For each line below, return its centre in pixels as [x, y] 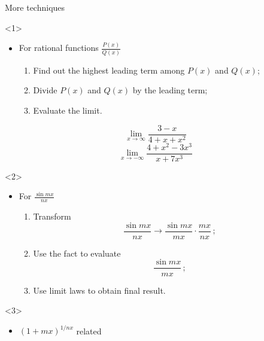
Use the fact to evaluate [77, 253]
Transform [52, 216]
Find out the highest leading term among [109, 70]
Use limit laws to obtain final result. [99, 290]
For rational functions [59, 48]
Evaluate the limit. [68, 110]
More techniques [35, 7]
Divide [45, 90]
